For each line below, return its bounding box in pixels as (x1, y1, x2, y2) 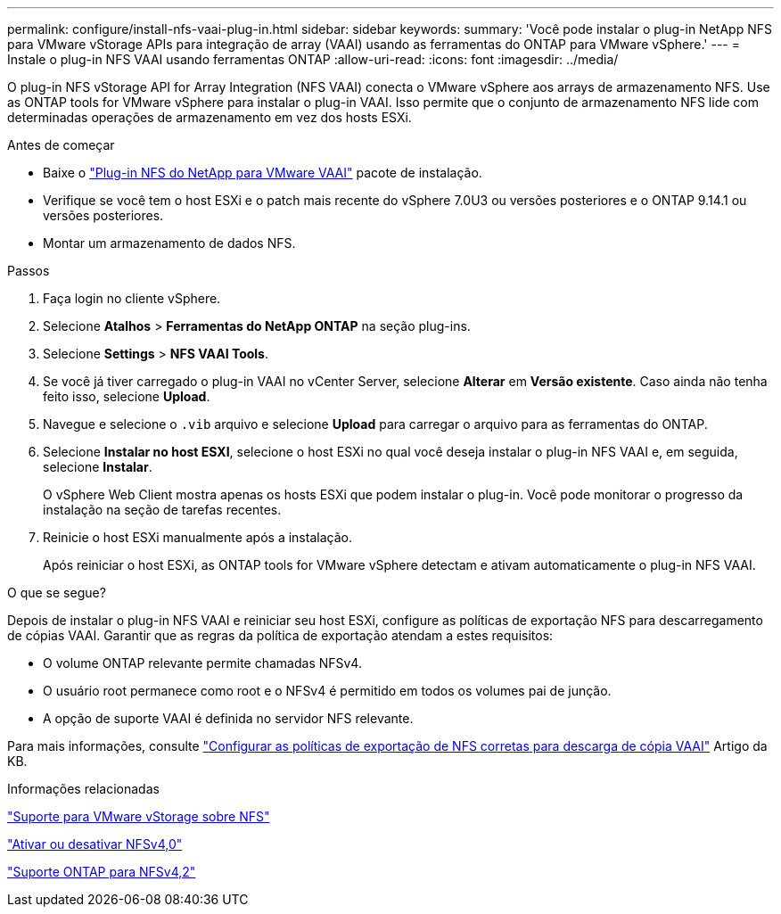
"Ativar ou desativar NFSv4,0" (7, 836, 183, 852)
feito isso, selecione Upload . (43, 389, 210, 404)
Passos (7, 263, 50, 278)
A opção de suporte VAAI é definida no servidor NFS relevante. (43, 711, 414, 726)
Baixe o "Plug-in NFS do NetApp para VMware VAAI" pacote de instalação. (43, 165, 482, 180)
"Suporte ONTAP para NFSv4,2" (7, 864, 196, 879)
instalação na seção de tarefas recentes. (43, 502, 282, 517)
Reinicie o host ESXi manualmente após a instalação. (43, 530, 352, 545)
